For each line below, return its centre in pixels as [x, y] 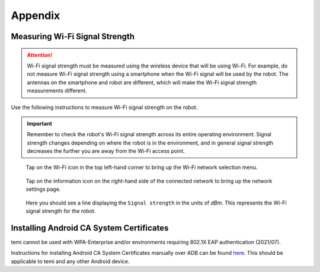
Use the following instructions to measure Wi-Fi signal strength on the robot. [104, 107]
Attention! [40, 55]
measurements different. [57, 91]
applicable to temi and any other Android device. [70, 261]
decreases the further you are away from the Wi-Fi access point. [106, 151]
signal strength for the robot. [61, 211]
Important [40, 123]
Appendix [36, 15]
